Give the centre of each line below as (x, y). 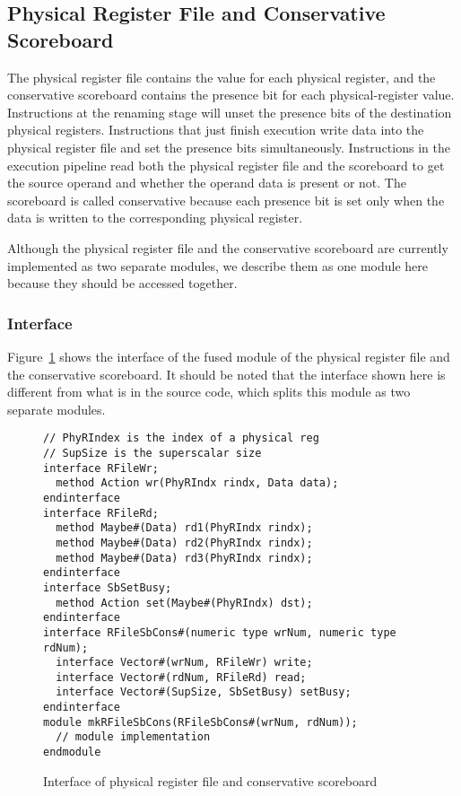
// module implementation (133, 737)
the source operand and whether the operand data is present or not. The (207, 183)
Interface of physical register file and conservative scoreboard (210, 780)
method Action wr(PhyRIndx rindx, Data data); (197, 483)
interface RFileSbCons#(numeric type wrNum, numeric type (220, 632)
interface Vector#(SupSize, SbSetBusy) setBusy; (204, 692)
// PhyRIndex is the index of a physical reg (181, 438)
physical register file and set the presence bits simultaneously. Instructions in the (229, 147)
